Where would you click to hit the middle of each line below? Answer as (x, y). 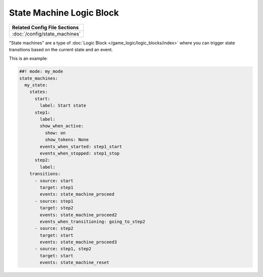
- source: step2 (54, 228)
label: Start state (63, 106)
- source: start (54, 181)
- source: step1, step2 (63, 249)
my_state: (36, 85)
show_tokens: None (67, 140)
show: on (55, 133)
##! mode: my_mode (41, 71)
